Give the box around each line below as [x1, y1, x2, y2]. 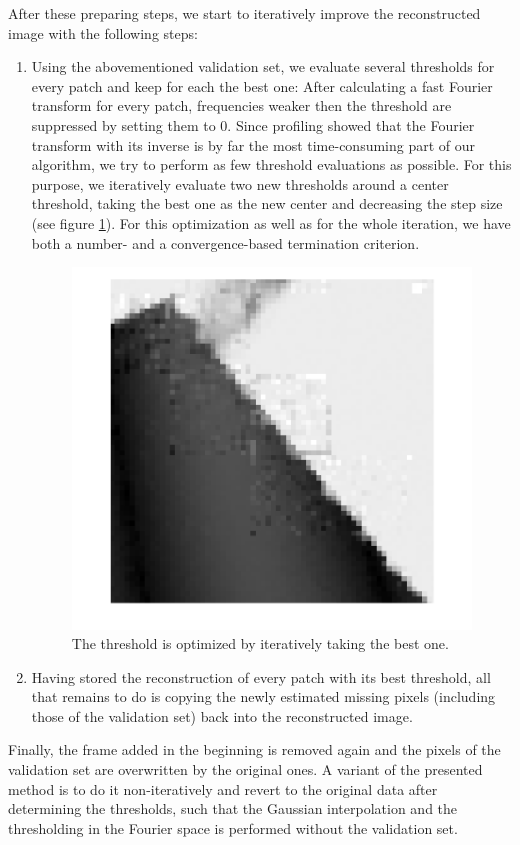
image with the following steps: [8, 22, 198, 43]
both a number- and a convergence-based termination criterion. [31, 232, 420, 253]
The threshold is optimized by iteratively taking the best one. [71, 633, 449, 654]
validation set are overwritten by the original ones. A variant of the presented [8, 759, 483, 780]
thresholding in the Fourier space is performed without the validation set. [8, 817, 458, 838]
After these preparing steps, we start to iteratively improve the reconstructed [8, 3, 481, 23]
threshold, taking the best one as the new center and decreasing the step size [31, 193, 503, 214]
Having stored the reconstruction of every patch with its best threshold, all [31, 666, 491, 687]
